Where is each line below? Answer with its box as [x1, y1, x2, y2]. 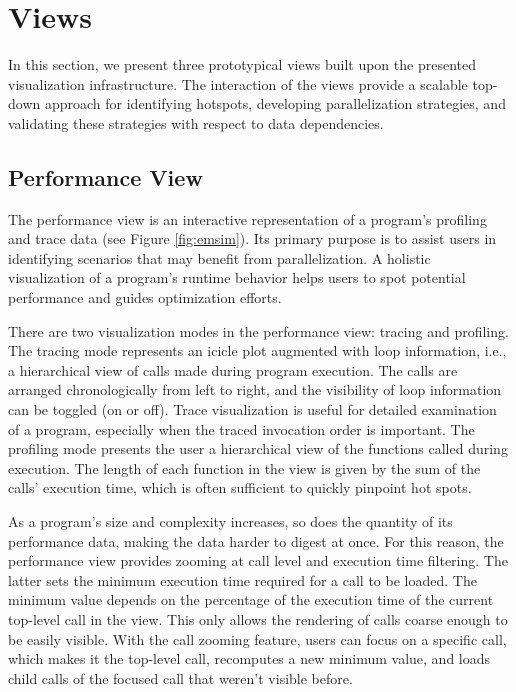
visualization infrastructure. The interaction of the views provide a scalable [8, 73, 468, 94]
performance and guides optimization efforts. [8, 287, 282, 308]
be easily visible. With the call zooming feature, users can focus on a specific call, [8, 628, 507, 649]
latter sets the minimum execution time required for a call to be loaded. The [8, 569, 477, 590]
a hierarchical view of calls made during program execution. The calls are [8, 359, 458, 380]
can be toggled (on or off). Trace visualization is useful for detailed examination [8, 399, 497, 420]
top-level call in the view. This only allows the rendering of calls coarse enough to [8, 608, 508, 629]
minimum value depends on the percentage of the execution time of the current [8, 589, 494, 610]
